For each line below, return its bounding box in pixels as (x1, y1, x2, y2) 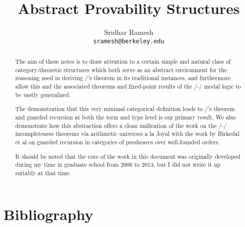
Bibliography (3, 204, 93, 225)
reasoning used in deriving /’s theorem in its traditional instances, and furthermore (15, 74, 231, 82)
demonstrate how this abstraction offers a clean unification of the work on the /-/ (15, 121, 227, 129)
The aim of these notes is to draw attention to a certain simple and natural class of (15, 57, 231, 66)
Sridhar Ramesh (104, 27, 154, 37)
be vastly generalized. (15, 90, 71, 99)
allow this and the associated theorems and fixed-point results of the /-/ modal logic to (15, 82, 241, 91)
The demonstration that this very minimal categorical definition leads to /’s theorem (15, 105, 235, 113)
